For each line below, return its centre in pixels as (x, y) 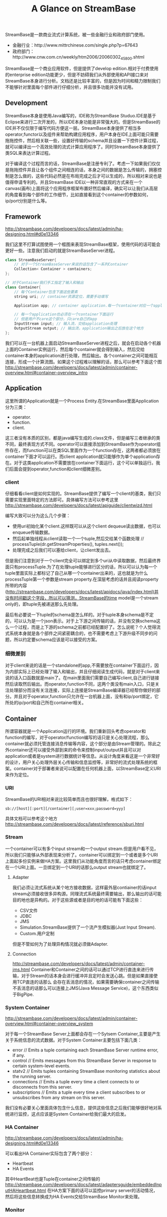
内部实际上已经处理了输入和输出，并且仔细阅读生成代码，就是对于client (82, 672)
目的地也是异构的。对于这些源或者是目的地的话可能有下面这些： (78, 900)
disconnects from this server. (42, 1087)
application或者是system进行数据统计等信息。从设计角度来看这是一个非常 (80, 756)
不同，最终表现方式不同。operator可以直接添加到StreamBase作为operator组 (83, 444)
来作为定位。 (18, 775)
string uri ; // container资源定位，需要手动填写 (61, 296)
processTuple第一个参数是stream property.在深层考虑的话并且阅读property (82, 579)
